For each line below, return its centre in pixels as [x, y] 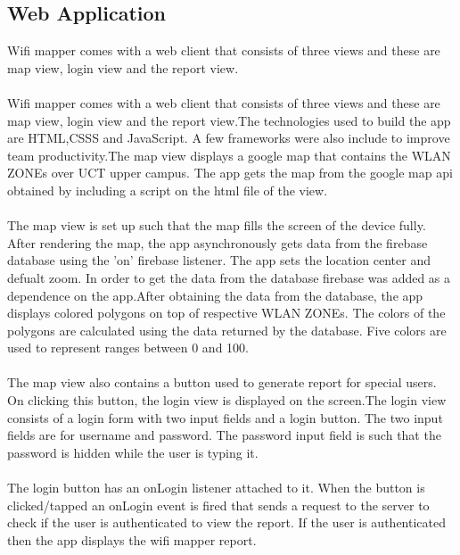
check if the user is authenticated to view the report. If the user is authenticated [226, 522]
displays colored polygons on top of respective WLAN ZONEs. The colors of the [226, 313]
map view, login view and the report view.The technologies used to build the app [229, 120]
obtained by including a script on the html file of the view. [168, 190]
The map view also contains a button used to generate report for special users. [222, 382]
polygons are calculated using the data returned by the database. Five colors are [227, 330]
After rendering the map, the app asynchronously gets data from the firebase [218, 242]
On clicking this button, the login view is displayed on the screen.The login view [227, 400]
